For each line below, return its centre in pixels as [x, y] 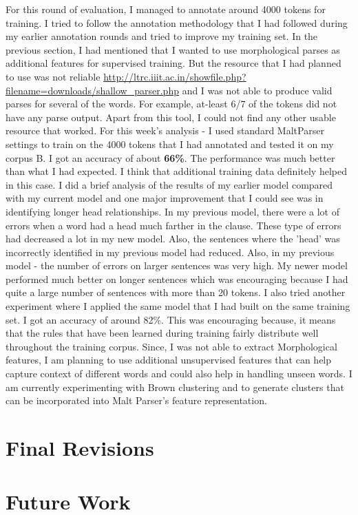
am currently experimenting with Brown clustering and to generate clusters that [175, 387]
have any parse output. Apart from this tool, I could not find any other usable [171, 117]
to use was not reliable [53, 76]
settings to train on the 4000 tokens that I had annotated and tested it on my [170, 144]
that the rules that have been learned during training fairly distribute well [162, 333]
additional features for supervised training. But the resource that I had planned [173, 63]
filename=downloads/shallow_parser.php [92, 90]
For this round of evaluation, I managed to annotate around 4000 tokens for [166, 9]
